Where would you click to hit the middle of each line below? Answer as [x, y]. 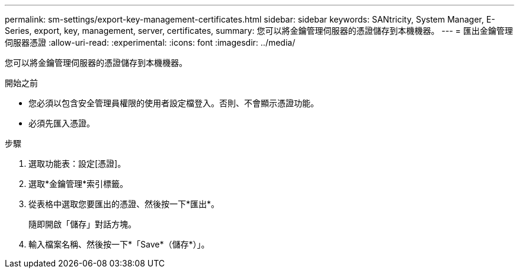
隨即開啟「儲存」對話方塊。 [82, 224]
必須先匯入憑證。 [62, 123]
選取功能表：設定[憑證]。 [77, 164]
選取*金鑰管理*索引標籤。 [79, 184]
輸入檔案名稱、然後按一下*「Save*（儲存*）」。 [119, 244]
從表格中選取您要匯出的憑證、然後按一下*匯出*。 [124, 204]
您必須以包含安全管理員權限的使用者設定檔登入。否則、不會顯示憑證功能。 [174, 103]
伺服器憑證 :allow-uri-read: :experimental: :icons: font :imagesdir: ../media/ [150, 42]
